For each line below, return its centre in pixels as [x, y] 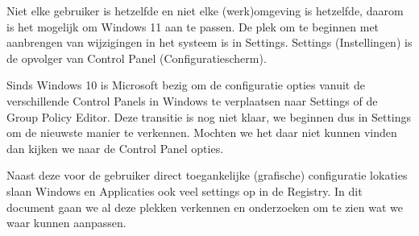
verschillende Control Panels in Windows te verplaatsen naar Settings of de [192, 100]
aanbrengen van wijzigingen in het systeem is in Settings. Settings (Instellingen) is [209, 42]
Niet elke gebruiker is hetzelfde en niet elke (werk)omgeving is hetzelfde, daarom [205, 10]
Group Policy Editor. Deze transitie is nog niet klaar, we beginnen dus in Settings [209, 116]
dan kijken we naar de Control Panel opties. [115, 148]
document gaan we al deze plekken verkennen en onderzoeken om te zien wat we [205, 207]
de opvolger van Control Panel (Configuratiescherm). [137, 58]
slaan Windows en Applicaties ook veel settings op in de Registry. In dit [185, 190]
